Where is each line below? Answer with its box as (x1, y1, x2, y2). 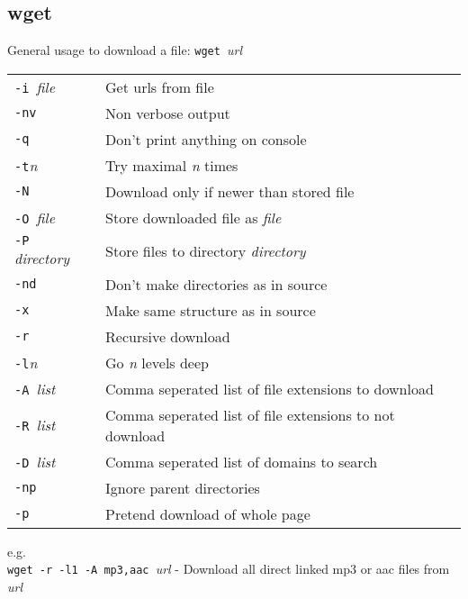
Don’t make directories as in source (105, 273, 328, 295)
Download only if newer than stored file (105, 180, 355, 202)
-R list (14, 414, 56, 436)
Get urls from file (105, 76, 214, 97)
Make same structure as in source (105, 299, 316, 321)
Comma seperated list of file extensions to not (105, 404, 395, 425)
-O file (14, 206, 56, 228)
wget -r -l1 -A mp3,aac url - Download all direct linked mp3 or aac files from (7, 559, 450, 578)
